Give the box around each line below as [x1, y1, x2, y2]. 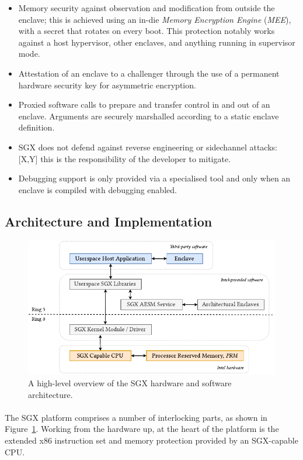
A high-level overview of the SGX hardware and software [28, 376, 232, 389]
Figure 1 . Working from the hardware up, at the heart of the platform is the [5, 423, 279, 435]
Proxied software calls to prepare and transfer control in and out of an [18, 98, 270, 111]
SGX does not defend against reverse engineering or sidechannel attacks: [18, 140, 277, 153]
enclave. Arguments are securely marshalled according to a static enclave [18, 109, 279, 122]
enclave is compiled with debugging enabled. [18, 183, 177, 195]
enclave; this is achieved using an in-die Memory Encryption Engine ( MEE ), [18, 13, 291, 25]
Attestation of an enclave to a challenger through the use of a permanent [18, 67, 280, 79]
